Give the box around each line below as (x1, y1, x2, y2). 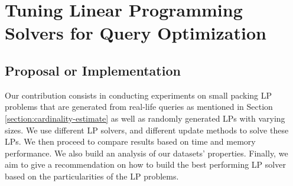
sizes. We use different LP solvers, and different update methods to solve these (5, 123, 289, 136)
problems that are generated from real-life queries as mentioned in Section (5, 100, 273, 113)
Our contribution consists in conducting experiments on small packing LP (5, 89, 272, 101)
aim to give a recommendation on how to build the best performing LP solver (5, 158, 286, 171)
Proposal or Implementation (5, 61, 181, 79)
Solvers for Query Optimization (5, 21, 266, 45)
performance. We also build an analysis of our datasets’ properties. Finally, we (5, 146, 288, 159)
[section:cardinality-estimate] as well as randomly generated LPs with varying (5, 112, 285, 124)
